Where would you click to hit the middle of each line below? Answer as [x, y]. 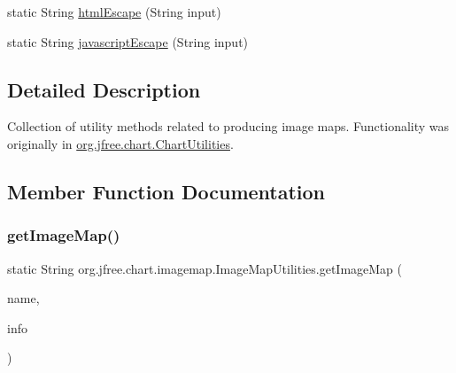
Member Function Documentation [166, 191]
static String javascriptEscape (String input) [128, 41]
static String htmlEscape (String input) [114, 12]
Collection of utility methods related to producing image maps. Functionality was [228, 126]
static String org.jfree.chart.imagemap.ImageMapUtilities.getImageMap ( [205, 268]
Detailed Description [104, 89]
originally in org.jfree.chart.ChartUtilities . [120, 143]
